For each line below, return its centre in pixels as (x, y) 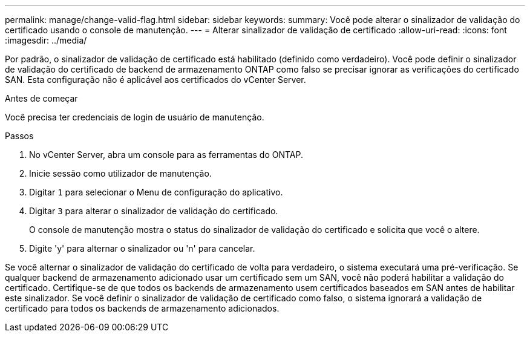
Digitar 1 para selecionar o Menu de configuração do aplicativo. (156, 192)
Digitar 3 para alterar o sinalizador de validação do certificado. (154, 211)
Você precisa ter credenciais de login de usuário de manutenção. (135, 117)
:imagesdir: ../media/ (46, 40)
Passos (19, 136)
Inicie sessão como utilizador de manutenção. (120, 173)
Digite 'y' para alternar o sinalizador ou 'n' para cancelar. (142, 248)
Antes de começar (41, 98)
